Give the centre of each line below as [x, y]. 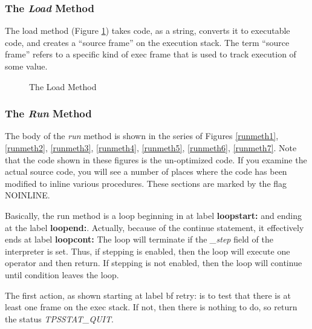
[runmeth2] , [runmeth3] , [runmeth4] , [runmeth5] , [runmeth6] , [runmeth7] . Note [151, 148]
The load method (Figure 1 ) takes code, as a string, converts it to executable [148, 31]
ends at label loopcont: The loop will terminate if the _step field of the [139, 239]
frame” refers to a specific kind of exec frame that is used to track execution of [151, 54]
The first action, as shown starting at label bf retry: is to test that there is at [148, 295]
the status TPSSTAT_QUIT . [59, 318]
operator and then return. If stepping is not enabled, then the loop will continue [154, 263]
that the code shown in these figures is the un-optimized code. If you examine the [156, 159]
